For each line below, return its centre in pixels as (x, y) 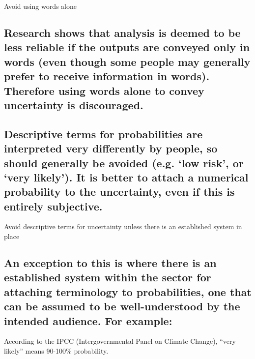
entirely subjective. (53, 206)
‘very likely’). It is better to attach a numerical (126, 177)
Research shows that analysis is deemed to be (122, 32)
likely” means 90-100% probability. (56, 351)
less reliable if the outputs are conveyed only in (127, 47)
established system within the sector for (108, 277)
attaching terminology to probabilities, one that (128, 291)
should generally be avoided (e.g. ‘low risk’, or (124, 163)
